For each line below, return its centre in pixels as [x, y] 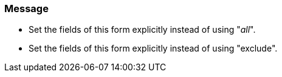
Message [26, 8]
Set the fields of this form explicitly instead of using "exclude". [153, 49]
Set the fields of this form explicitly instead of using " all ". [142, 30]
